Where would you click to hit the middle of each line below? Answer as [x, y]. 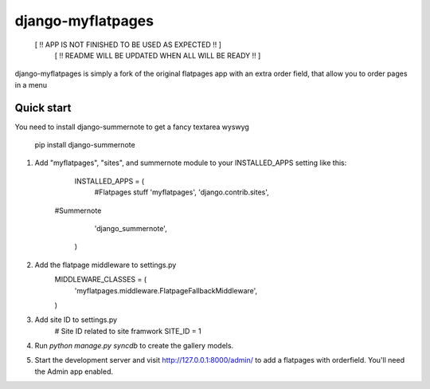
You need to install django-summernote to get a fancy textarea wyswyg [132, 127]
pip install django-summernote [85, 145]
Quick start [43, 108]
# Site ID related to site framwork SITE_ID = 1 [128, 331]
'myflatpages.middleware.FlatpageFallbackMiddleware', [166, 290]
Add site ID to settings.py [76, 320]
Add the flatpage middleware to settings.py [106, 265]
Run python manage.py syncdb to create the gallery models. [134, 346]
